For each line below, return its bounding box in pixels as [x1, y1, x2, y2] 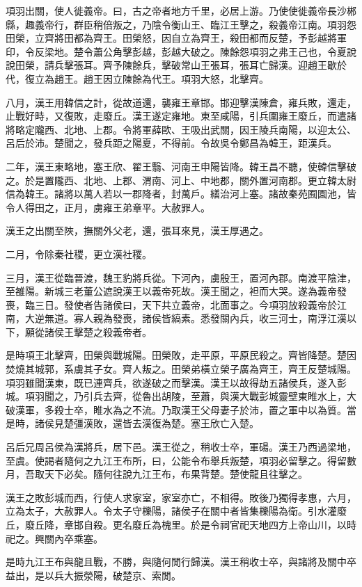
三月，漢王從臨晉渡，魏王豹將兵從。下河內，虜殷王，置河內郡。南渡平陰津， [6, 270, 356, 284]
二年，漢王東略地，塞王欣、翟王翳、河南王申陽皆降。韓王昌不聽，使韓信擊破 [6, 159, 356, 173]
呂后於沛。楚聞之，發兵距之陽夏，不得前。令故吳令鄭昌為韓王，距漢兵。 [6, 136, 337, 150]
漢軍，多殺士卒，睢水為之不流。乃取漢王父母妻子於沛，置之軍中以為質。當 [15, 402, 356, 417]
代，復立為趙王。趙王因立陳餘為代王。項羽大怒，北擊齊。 [6, 71, 269, 86]
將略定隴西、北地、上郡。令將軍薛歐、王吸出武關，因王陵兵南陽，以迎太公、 [6, 122, 356, 136]
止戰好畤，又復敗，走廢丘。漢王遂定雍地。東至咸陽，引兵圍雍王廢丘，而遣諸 [6, 108, 356, 123]
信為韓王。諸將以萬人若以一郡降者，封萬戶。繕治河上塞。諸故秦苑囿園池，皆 [6, 186, 356, 201]
